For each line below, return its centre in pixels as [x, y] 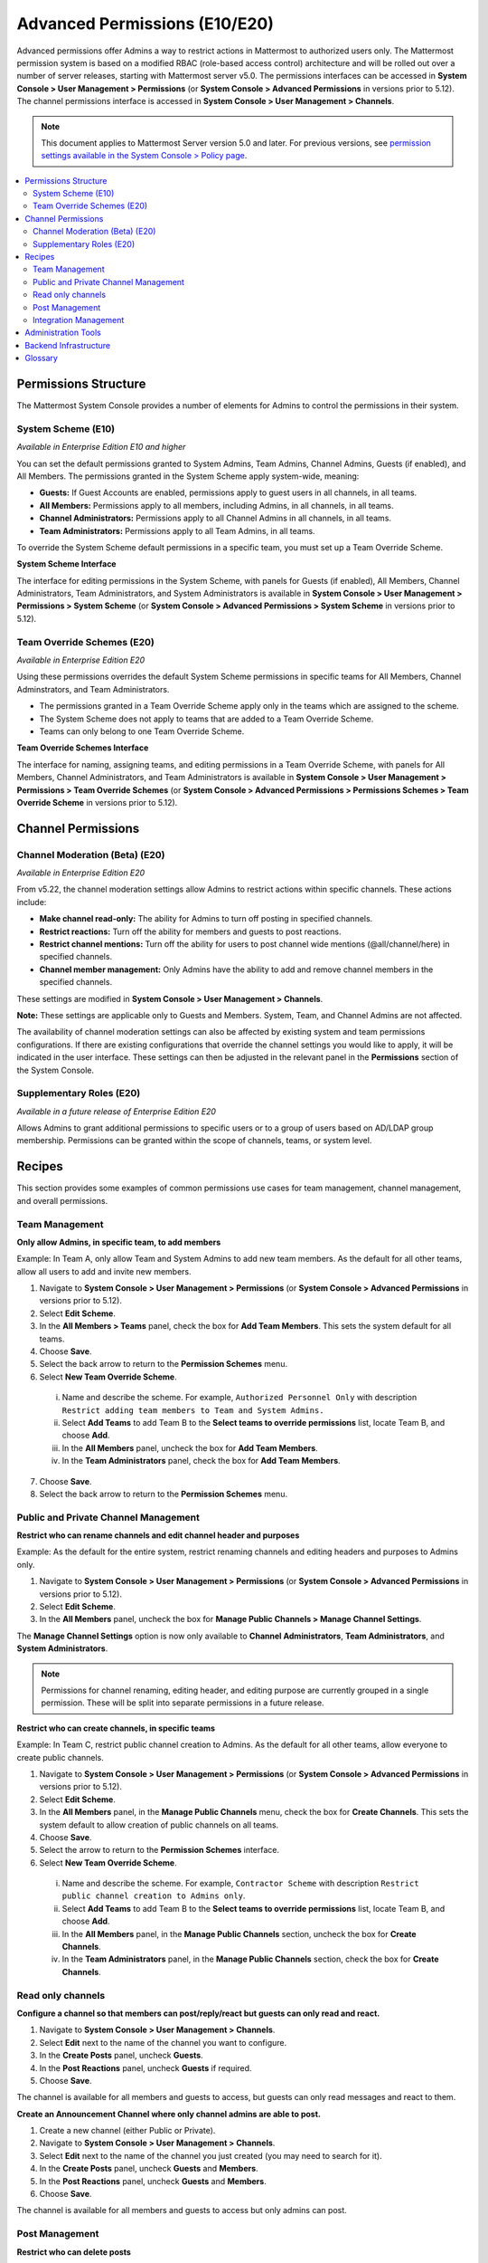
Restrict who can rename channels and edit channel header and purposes [158, 1535]
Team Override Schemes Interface [83, 748]
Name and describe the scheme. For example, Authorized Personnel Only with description [239, 1398]
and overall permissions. [62, 1200]
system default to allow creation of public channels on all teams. [159, 1825]
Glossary [42, 358]
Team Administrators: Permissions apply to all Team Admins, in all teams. [177, 530]
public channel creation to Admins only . [154, 1895]
